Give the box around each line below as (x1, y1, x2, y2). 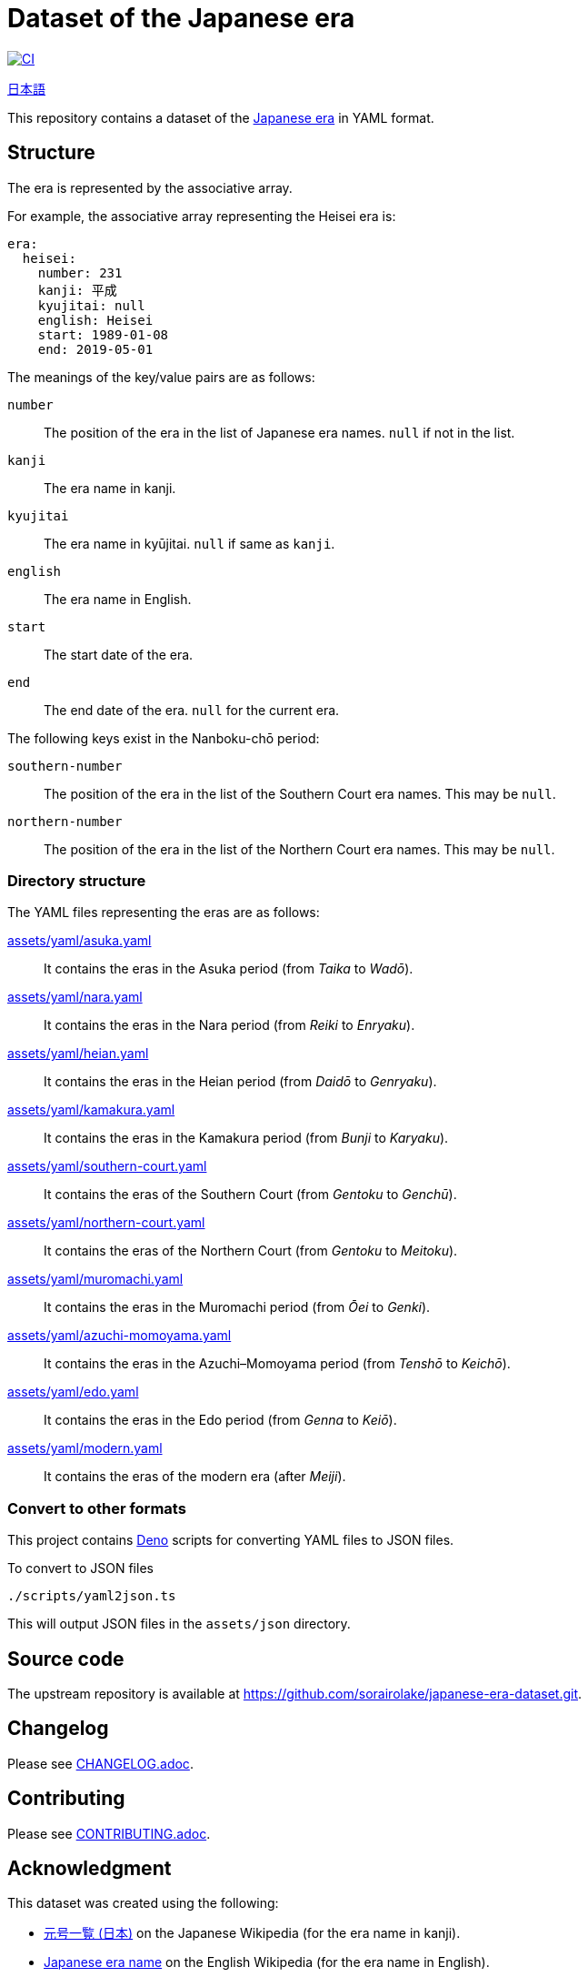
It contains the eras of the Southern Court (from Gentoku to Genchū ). (44, 1186, 457, 1203)
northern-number (7, 813, 123, 829)
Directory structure (7, 871, 146, 890)
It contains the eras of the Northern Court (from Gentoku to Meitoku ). (44, 1243, 458, 1259)
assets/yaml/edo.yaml (7, 1384, 139, 1400)
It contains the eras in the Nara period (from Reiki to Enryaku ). (44, 1017, 415, 1034)
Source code (7, 1647, 125, 1670)
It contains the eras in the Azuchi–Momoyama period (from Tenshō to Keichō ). (44, 1356, 511, 1372)
